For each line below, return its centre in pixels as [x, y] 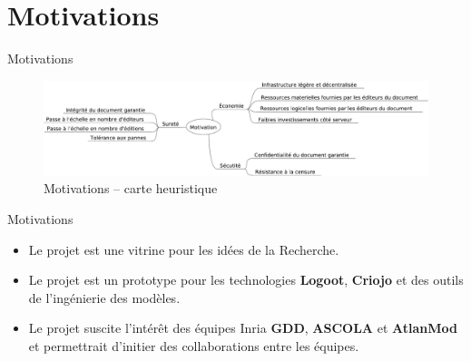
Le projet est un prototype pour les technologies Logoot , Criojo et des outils [246, 280]
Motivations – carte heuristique [131, 188]
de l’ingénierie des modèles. [104, 297]
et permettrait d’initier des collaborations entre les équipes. [194, 346]
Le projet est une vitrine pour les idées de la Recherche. [184, 249]
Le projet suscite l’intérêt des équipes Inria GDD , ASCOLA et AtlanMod [243, 328]
